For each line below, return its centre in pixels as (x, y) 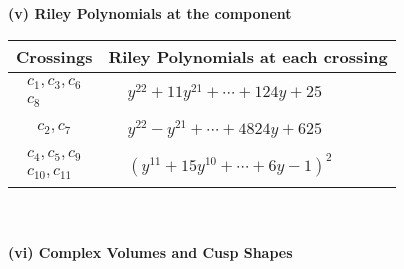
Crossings (54, 56)
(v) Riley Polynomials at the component (150, 13)
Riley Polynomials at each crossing (248, 56)
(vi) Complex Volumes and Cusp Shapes (150, 251)
